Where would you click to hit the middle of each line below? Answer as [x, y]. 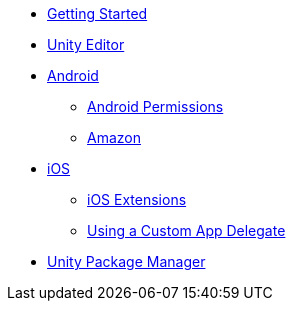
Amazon [114, 137]
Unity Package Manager [126, 261]
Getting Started [97, 13]
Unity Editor [86, 44]
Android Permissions [155, 106]
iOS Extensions [137, 199]
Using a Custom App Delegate [186, 230]
